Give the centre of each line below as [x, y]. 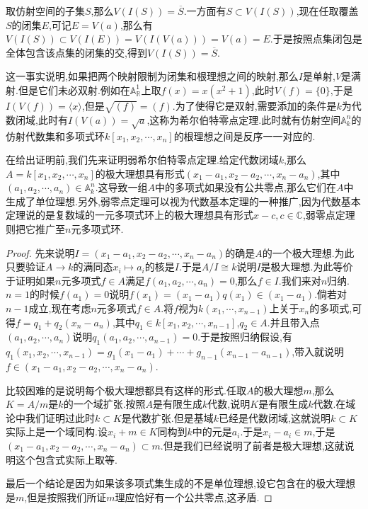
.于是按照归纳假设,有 [245, 337]
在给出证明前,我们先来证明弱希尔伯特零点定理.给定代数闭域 [142, 160]
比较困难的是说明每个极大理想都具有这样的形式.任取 [126, 390]
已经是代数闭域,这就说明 [275, 417]
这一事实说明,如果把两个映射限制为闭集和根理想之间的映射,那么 [152, 76]
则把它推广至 [35, 229]
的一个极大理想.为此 [308, 252]
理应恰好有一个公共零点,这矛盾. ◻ [194, 497]
